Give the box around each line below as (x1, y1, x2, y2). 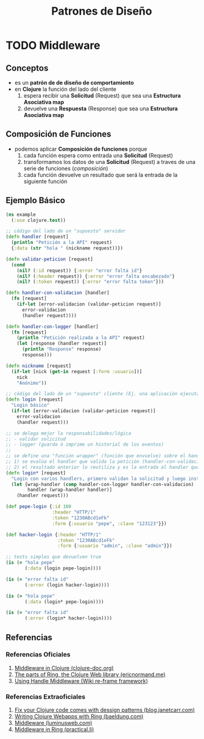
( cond (11, 262, 26, 268)
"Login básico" (11, 402, 50, 409)
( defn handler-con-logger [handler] (5, 323, 99, 330)
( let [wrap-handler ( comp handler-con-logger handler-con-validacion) (11, 481, 194, 487)
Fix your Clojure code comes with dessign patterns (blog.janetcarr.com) (14, 706, 195, 714)
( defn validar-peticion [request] (5, 256, 94, 262)
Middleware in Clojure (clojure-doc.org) (14, 664, 114, 671)
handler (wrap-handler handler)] (27, 487, 113, 493)
